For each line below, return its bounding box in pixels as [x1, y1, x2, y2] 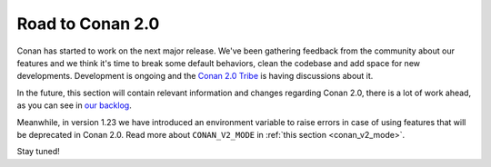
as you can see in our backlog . [16, 100, 132, 111]
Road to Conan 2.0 [16, 14, 160, 34]
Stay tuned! [16, 146, 60, 157]
